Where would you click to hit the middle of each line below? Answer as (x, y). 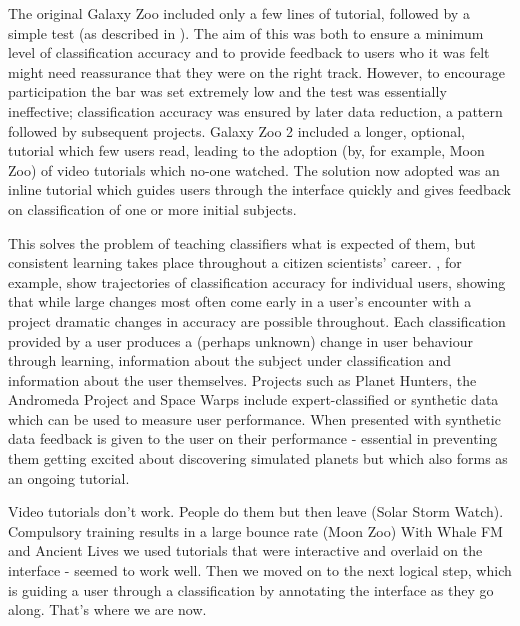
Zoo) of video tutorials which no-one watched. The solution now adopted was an (254, 169)
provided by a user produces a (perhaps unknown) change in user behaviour (240, 340)
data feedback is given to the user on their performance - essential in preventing (253, 438)
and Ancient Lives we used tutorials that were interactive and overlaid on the (245, 550)
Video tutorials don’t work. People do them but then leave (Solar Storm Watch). (256, 511)
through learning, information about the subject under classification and (230, 360)
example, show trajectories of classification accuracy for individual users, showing (257, 281)
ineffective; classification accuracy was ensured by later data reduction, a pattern (255, 110)
